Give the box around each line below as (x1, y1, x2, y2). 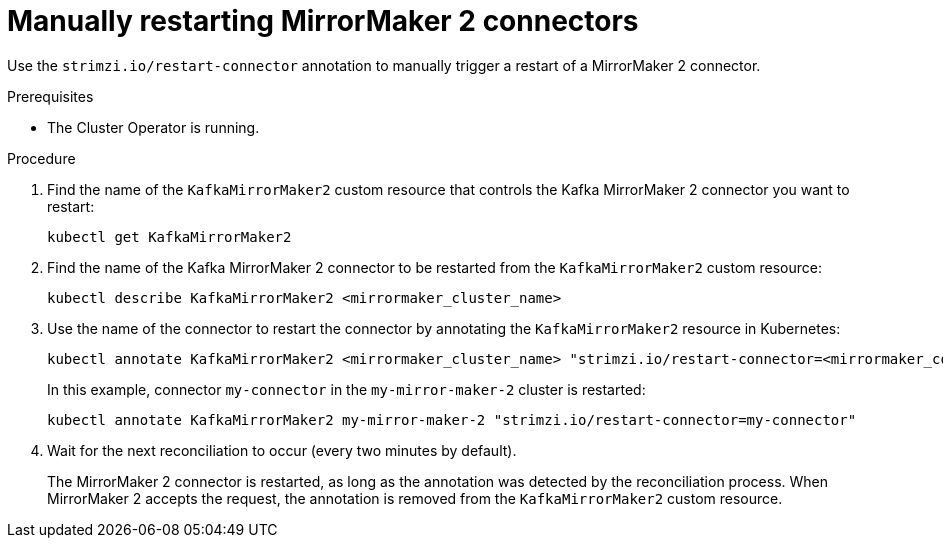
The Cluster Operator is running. (47, 118, 260, 136)
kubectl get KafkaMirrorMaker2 (47, 228, 292, 245)
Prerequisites (7, 87, 94, 105)
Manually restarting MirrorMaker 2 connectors (7, 4, 639, 38)
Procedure (7, 149, 76, 167)
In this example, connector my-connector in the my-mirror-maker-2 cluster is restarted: (47, 380, 646, 398)
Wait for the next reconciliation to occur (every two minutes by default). (47, 441, 517, 459)
